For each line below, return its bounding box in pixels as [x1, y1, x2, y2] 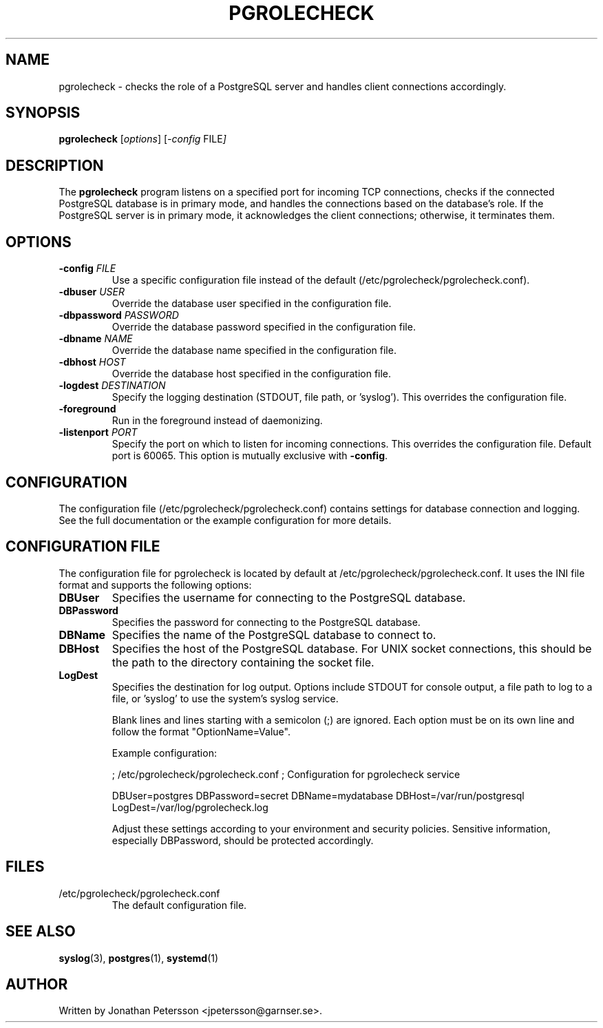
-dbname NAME [59, 333, 133, 345]
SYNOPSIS [6, 104, 81, 122]
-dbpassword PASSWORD [59, 309, 179, 322]
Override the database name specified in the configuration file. [112, 344, 396, 357]
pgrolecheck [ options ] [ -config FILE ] [59, 133, 226, 145]
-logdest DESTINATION [59, 379, 166, 392]
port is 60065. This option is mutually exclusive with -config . [112, 450, 388, 462]
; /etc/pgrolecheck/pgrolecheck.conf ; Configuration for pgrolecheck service [112, 768, 461, 780]
